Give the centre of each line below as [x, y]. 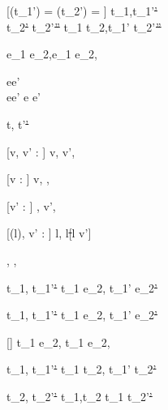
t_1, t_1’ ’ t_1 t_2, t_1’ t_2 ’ [82, 369]
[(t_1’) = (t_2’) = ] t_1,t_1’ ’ [82, 11]
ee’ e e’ [24, 97]
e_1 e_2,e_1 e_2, [52, 54]
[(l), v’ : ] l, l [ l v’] [49, 233]
